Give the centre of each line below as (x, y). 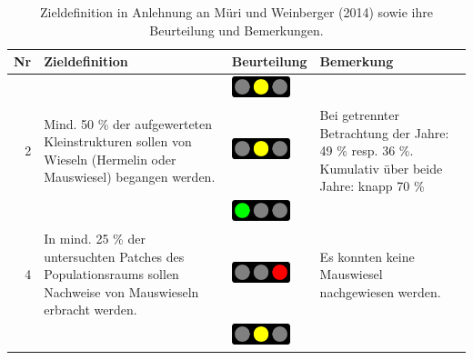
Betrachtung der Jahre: (384, 132)
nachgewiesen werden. (380, 291)
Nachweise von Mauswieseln (121, 291)
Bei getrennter (359, 114)
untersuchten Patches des (114, 256)
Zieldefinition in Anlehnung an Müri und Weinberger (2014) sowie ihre (236, 12)
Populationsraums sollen (111, 274)
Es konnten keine (367, 256)
